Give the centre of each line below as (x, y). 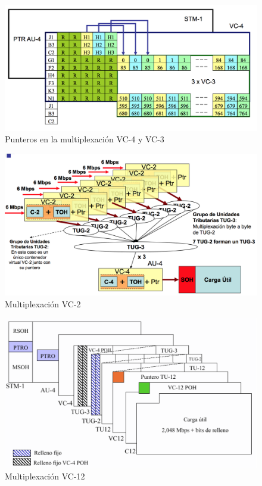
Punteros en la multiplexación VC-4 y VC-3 (85, 139)
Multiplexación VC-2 (43, 303)
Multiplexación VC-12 (45, 476)
